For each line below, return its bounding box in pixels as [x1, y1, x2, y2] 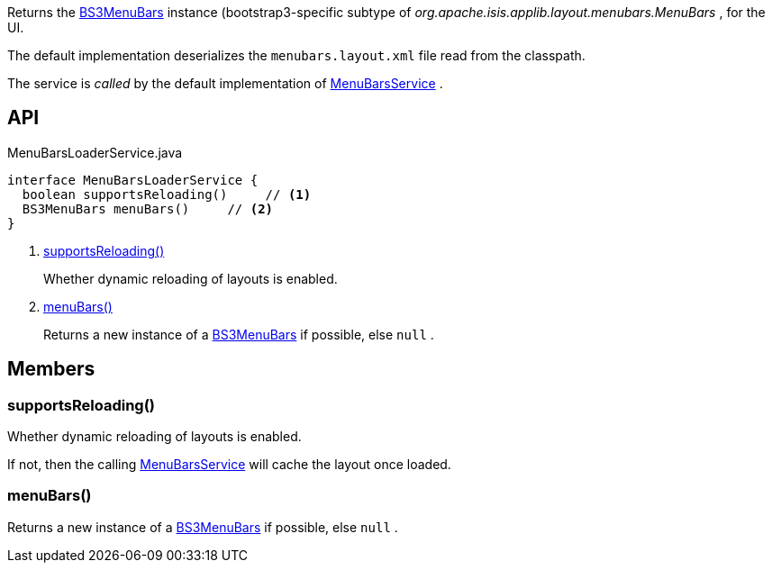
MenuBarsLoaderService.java [7, 144, 183, 160]
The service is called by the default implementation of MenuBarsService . [7, 76, 443, 91]
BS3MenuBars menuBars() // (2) [22, 201, 274, 216]
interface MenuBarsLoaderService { [7, 172, 259, 187]
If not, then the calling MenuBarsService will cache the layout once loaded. [7, 457, 451, 473]
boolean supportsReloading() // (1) [22, 186, 312, 202]
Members [7, 357, 95, 381]
